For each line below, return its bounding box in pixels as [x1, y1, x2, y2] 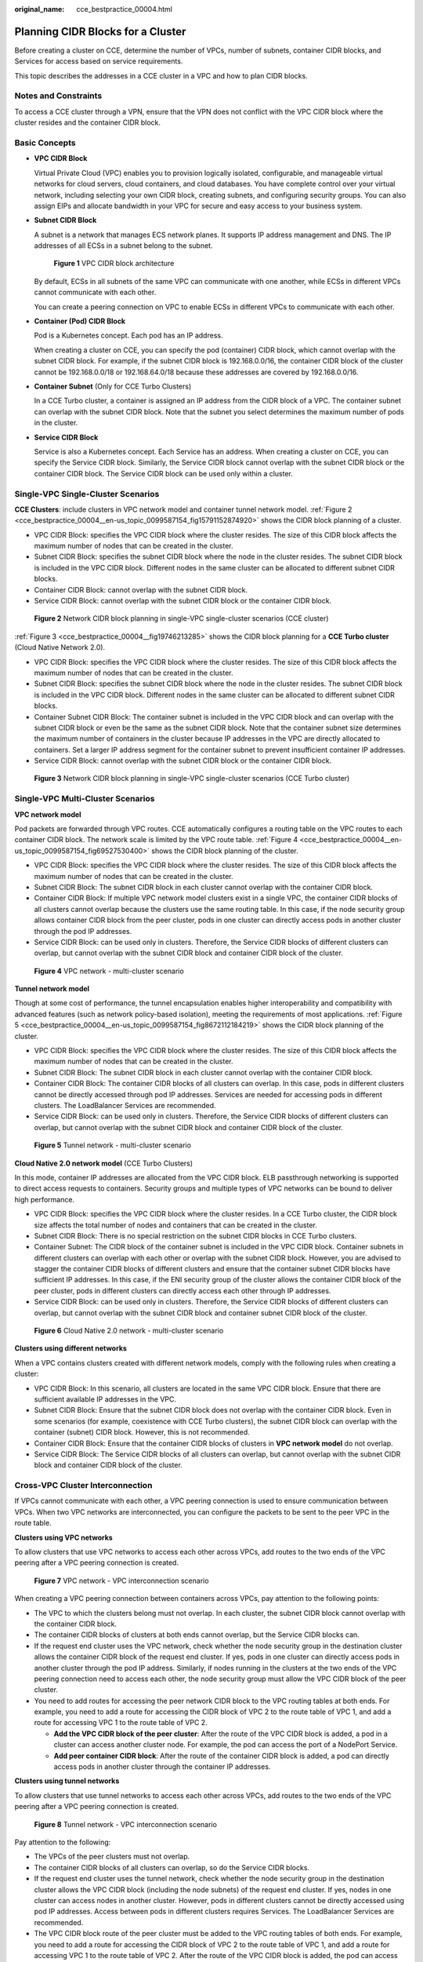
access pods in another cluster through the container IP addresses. [53, 1762, 271, 1771]
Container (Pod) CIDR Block [34, 316, 125, 326]
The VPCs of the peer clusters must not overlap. [34, 1852, 190, 1862]
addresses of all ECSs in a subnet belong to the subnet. [34, 241, 213, 250]
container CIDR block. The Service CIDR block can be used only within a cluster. [34, 469, 294, 478]
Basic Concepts [14, 137, 76, 148]
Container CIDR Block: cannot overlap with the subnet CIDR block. [34, 585, 248, 594]
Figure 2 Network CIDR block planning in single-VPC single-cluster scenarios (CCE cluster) [34, 614, 329, 623]
